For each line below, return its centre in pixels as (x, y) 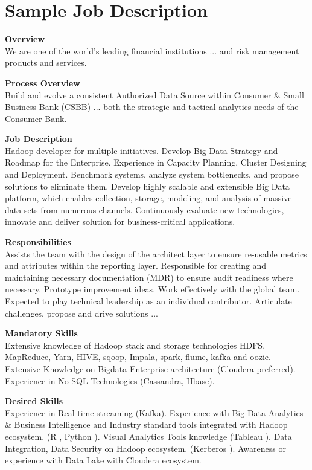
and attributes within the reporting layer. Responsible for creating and (136, 266)
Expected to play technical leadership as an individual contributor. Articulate (148, 301)
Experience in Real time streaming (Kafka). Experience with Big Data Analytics (154, 412)
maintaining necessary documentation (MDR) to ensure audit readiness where (149, 277)
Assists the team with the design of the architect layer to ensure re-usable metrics (156, 253)
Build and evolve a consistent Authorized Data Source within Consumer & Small (154, 95)
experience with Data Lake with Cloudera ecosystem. (103, 460)
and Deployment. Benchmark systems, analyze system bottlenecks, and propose (152, 174)
